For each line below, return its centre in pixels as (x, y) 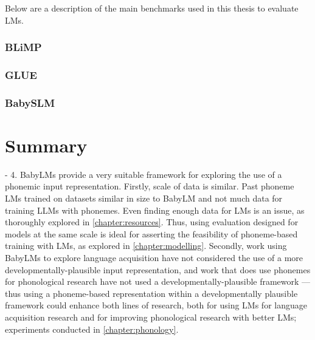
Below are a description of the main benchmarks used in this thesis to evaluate (152, 8)
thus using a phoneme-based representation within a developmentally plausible (151, 293)
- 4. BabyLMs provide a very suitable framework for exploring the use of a (144, 174)
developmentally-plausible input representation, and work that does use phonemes (158, 269)
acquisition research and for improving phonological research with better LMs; (151, 317)
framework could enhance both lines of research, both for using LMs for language (156, 305)
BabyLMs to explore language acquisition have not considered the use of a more (154, 257)
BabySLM (30, 102)
